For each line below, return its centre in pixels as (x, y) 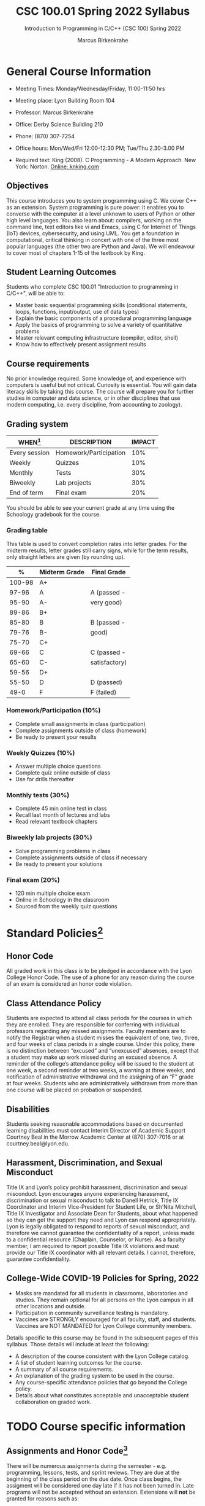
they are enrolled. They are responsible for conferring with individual (93, 1024)
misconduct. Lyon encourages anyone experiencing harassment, (88, 1193)
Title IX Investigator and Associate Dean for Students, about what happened (102, 1213)
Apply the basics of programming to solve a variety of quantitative (99, 325)
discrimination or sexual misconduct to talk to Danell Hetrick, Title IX (92, 1200)
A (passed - (108, 592)
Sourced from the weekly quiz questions (66, 907)
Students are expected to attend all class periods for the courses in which (99, 1018)
